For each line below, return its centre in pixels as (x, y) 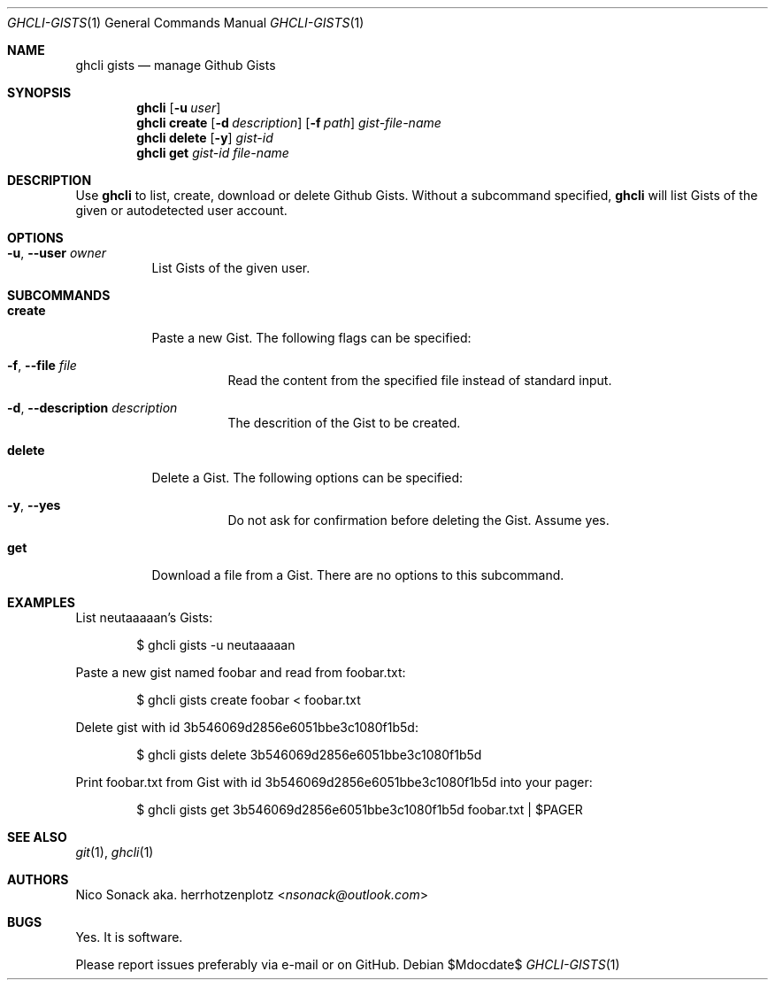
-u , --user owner (57, 253)
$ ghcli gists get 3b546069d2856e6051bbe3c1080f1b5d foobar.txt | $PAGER (360, 810)
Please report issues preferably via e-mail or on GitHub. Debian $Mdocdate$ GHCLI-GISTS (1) (348, 964)
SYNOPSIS (39, 93)
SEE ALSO (37, 837)
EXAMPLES (41, 602)
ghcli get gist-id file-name (213, 153)
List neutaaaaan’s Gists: (144, 617)
